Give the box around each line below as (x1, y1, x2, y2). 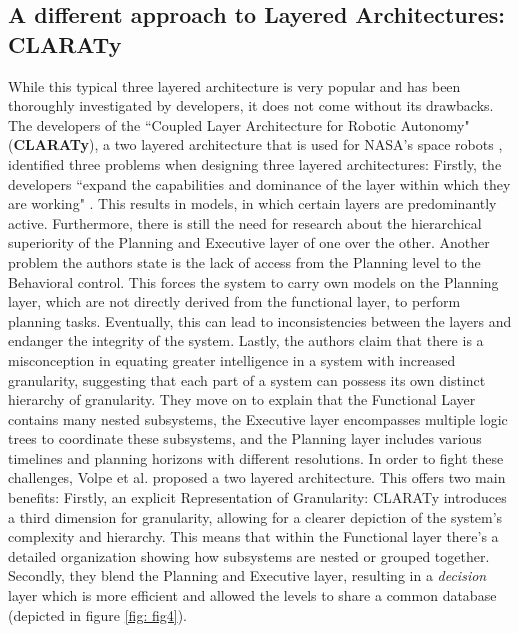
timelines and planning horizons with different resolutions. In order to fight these (8, 447, 504, 468)
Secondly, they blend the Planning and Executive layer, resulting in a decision (8, 565, 487, 586)
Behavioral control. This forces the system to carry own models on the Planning (8, 271, 499, 292)
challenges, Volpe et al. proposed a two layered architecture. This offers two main (8, 467, 506, 488)
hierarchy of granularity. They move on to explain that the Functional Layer (8, 389, 476, 410)
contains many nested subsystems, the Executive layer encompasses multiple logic (8, 408, 508, 429)
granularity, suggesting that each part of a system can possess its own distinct (8, 369, 486, 390)
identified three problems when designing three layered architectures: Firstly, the (8, 153, 502, 174)
